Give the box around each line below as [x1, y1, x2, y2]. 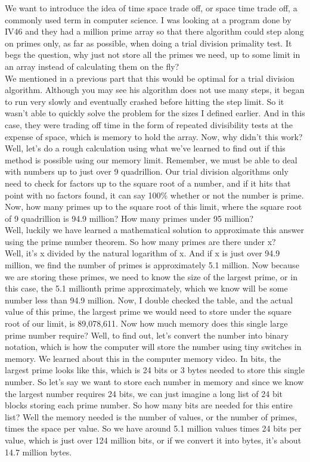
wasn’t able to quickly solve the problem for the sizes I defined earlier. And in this [5, 107, 305, 119]
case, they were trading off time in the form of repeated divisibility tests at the [5, 118, 293, 131]
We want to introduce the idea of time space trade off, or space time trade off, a [5, 2, 297, 14]
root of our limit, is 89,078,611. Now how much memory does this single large [5, 317, 288, 330]
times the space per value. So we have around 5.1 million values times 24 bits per [5, 422, 302, 435]
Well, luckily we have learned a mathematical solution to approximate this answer [5, 224, 304, 236]
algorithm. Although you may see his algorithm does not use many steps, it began [5, 83, 305, 96]
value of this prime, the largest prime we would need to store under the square [5, 305, 292, 318]
